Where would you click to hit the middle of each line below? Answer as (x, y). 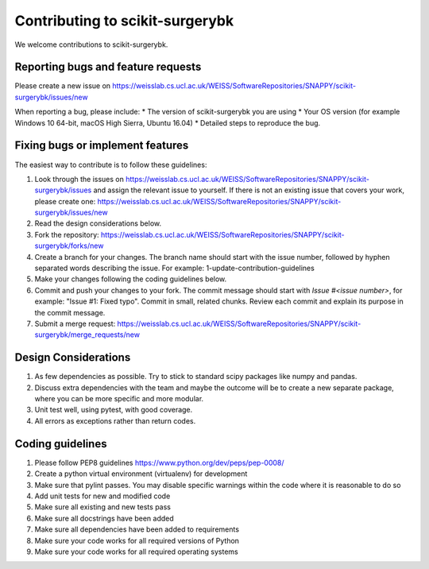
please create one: (65, 201)
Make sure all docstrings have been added (104, 518)
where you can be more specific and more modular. (119, 399)
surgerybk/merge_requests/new (87, 335)
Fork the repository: (67, 234)
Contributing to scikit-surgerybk (124, 21)
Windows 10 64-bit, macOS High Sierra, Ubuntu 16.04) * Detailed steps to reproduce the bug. (168, 122)
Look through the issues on (79, 179)
